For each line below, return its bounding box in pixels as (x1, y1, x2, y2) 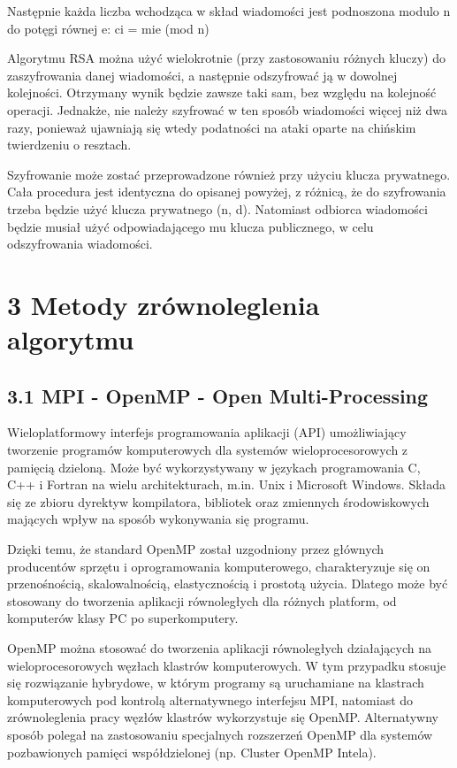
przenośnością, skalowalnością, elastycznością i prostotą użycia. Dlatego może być (7, 574, 448, 593)
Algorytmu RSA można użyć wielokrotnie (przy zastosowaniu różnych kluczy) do (7, 49, 446, 67)
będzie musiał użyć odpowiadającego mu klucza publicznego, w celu (7, 217, 374, 235)
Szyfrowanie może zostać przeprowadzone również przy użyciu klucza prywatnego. (7, 165, 451, 183)
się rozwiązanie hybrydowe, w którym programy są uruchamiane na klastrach (7, 673, 424, 692)
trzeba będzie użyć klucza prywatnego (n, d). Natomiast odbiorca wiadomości (7, 199, 428, 218)
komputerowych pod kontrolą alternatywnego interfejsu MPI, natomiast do (7, 690, 414, 709)
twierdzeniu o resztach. (7, 135, 132, 154)
